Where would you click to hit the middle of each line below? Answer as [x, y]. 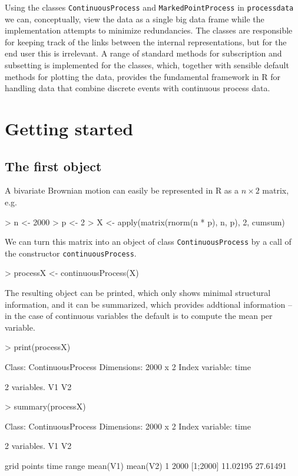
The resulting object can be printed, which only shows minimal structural [138, 293]
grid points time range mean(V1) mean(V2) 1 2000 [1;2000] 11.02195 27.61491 [146, 466]
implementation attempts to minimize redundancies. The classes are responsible [149, 30]
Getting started [69, 128]
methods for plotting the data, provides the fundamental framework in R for [143, 76]
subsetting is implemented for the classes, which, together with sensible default [147, 65]
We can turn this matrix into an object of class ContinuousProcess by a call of [148, 242]
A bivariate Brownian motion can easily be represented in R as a [122, 190]
